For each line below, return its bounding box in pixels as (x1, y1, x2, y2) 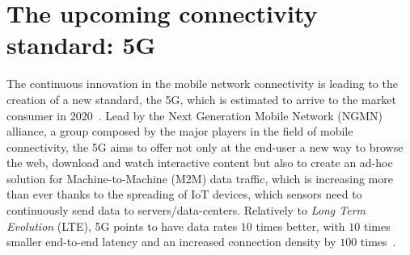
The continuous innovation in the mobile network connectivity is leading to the (6, 75, 398, 92)
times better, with (256, 217, 345, 234)
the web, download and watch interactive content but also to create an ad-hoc (6, 154, 393, 171)
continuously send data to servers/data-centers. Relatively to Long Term (6, 202, 366, 219)
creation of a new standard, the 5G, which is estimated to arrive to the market (6, 90, 396, 107)
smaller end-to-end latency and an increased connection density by (6, 233, 336, 250)
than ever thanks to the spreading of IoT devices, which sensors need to (6, 186, 362, 203)
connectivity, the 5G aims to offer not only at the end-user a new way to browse (6, 138, 404, 155)
